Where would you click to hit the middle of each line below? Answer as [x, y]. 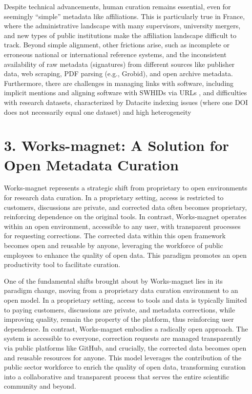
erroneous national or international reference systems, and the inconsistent [115, 54]
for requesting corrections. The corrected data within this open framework [115, 236]
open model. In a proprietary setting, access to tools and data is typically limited [126, 300]
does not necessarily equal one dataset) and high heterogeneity [98, 112]
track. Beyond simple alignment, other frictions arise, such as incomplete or [117, 45]
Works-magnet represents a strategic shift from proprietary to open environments [126, 188]
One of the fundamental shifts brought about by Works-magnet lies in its [114, 280]
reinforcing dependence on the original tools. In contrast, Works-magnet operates [125, 217]
